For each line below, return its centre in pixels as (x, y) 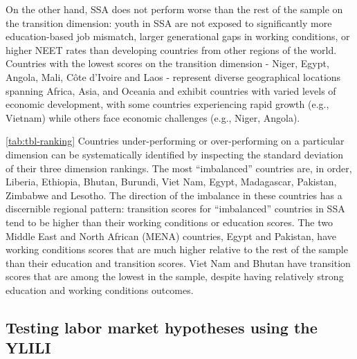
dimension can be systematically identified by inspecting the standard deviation (175, 154)
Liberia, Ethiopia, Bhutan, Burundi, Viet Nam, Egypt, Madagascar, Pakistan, (171, 182)
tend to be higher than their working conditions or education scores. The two (169, 222)
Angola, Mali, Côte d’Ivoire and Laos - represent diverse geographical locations (173, 76)
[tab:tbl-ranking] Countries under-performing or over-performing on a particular (175, 141)
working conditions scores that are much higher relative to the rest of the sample (177, 249)
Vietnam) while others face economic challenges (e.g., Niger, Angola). (153, 117)
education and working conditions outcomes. (100, 289)
